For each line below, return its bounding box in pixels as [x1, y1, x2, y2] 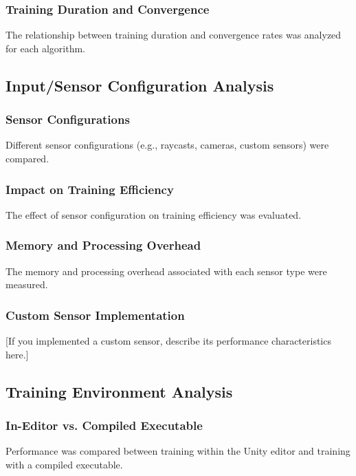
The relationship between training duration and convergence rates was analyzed [5, 28, 342, 42]
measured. [5, 277, 48, 292]
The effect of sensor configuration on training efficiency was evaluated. [5, 207, 302, 221]
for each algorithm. [5, 41, 85, 55]
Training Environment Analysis [5, 380, 233, 402]
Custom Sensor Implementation [5, 306, 185, 323]
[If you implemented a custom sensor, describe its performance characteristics [5, 334, 331, 348]
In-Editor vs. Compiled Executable [5, 416, 203, 433]
